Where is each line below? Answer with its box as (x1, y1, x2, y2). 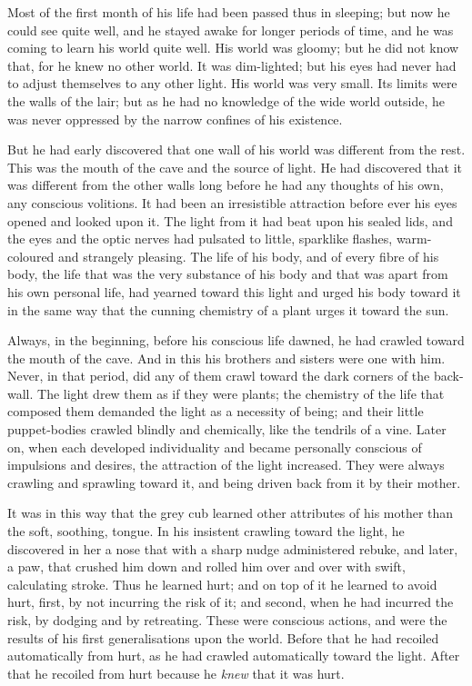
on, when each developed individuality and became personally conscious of (7, 437, 422, 456)
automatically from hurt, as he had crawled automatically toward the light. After (7, 646, 460, 665)
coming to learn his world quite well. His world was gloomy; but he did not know (7, 38, 459, 57)
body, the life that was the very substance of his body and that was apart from (7, 264, 448, 283)
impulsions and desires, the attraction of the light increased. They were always (7, 455, 445, 474)
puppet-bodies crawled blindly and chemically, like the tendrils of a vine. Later (7, 420, 447, 439)
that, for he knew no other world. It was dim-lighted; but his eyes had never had (7, 55, 457, 75)
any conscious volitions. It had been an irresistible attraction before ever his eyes (7, 193, 457, 212)
